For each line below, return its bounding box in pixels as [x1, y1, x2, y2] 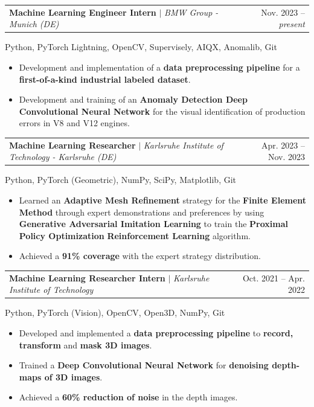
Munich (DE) [9, 18, 59, 30]
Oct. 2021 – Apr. [242, 271, 305, 284]
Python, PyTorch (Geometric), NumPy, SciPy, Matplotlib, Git [5, 173, 237, 186]
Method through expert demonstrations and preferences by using [19, 205, 264, 218]
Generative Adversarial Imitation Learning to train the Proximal [19, 217, 288, 230]
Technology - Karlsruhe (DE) [9, 150, 117, 163]
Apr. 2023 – [261, 138, 305, 151]
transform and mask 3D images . [19, 338, 152, 351]
